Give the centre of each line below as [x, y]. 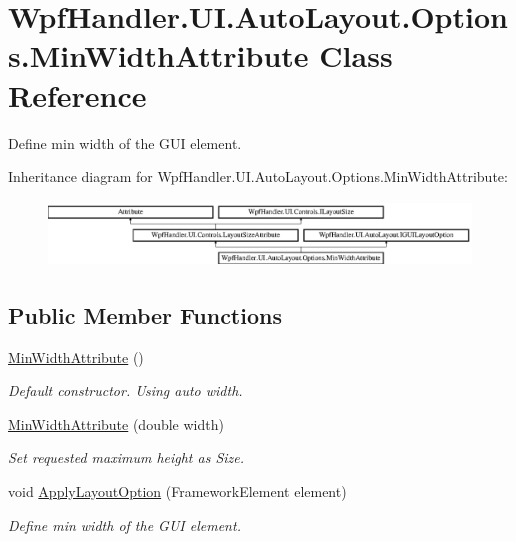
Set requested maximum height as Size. [126, 457]
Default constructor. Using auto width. [125, 390]
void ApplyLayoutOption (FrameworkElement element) [177, 491]
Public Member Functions [145, 314]
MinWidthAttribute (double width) [116, 423]
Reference [77, 94]
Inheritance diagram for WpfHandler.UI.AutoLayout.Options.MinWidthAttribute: [258, 176]
